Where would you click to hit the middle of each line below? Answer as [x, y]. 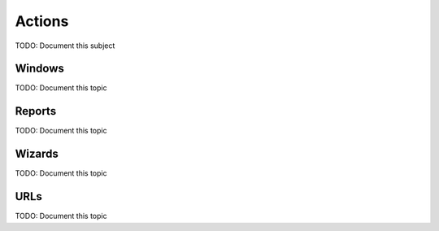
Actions [42, 21]
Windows [39, 69]
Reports [36, 111]
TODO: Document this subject [65, 46]
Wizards [37, 154]
